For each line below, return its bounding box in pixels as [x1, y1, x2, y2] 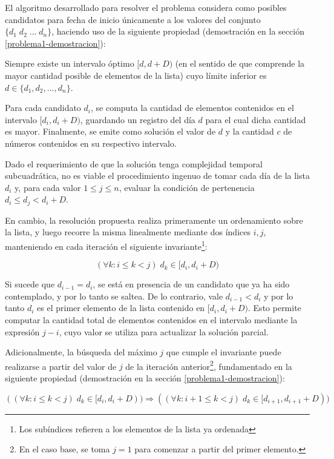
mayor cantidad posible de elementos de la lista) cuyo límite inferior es [5, 69, 267, 81]
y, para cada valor [15, 181, 81, 193]
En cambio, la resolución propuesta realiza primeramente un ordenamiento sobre [5, 213, 303, 226]
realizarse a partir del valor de [5, 360, 117, 372]
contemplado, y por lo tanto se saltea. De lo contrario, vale [5, 289, 223, 302]
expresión [5, 325, 40, 338]
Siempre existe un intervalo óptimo [5, 57, 134, 70]
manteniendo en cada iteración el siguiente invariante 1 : [5, 238, 208, 252]
